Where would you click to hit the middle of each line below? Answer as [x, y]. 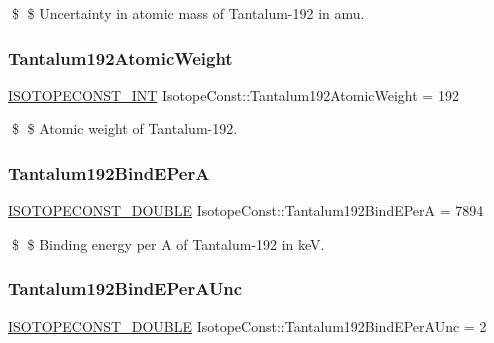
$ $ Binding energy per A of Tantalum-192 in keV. [168, 243]
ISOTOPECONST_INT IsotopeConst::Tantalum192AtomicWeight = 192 [233, 94]
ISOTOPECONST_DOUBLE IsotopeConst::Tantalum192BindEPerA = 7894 [246, 210]
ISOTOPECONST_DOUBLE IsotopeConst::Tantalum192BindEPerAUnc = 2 [247, 325]
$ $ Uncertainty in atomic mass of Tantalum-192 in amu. [188, 13]
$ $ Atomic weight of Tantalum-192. [124, 128]
